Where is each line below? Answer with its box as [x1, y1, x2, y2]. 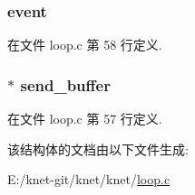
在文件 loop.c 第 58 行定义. [7, 35, 162, 54]
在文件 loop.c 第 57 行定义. [7, 109, 162, 128]
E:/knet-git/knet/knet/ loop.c [7, 170, 171, 189]
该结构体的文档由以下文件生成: [7, 139, 189, 158]
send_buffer [20, 73, 111, 96]
